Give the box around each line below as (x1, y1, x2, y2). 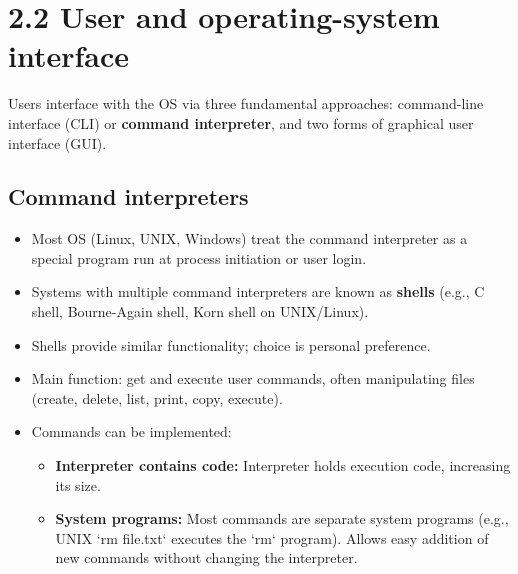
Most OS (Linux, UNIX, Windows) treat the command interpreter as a (31, 228, 468, 249)
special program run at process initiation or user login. (31, 247, 367, 268)
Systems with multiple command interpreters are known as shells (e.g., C (31, 281, 485, 302)
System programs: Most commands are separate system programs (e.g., (55, 508, 509, 529)
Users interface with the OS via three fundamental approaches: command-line (8, 93, 484, 114)
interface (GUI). (8, 132, 107, 153)
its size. (55, 474, 101, 495)
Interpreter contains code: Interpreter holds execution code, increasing (55, 455, 511, 476)
